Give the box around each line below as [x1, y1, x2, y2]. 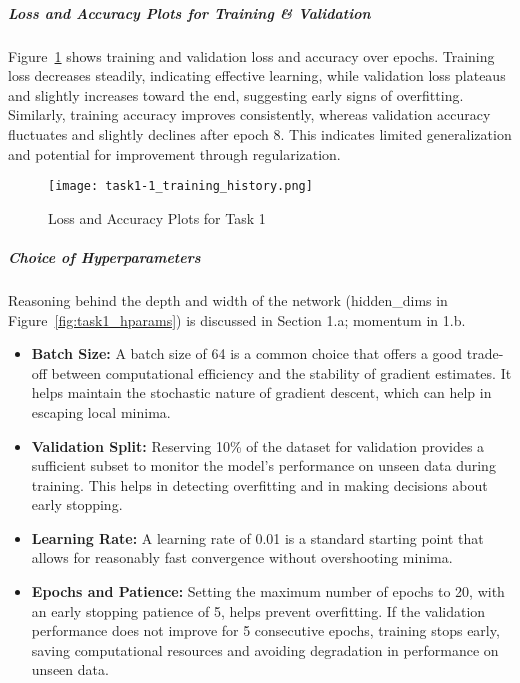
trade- [466, 343, 504, 364]
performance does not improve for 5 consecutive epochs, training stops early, [31, 620, 500, 641]
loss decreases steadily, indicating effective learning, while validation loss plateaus [8, 65, 506, 86]
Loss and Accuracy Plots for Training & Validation [8, 2, 371, 23]
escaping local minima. [31, 401, 171, 422]
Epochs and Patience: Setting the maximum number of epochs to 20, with [31, 581, 505, 602]
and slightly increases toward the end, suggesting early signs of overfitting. [8, 84, 464, 105]
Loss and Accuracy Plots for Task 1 [48, 207, 266, 228]
